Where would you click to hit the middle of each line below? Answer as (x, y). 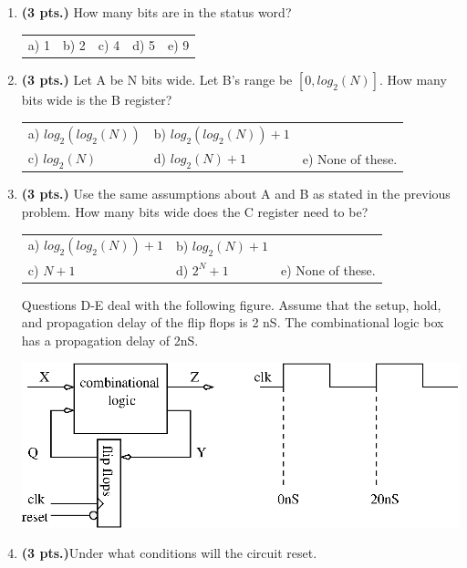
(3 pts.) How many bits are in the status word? (156, 12)
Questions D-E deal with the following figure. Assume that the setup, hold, (231, 304)
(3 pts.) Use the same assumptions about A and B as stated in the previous (236, 194)
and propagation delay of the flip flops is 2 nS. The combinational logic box (233, 322)
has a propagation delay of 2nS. (110, 340)
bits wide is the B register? (97, 100)
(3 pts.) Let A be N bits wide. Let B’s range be (157, 80)
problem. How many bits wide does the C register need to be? (195, 211)
